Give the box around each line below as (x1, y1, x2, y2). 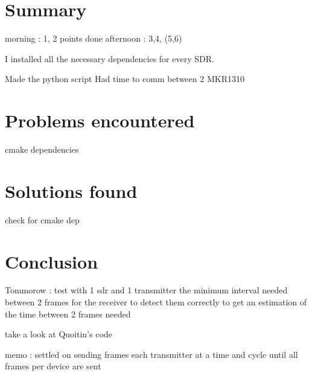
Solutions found (5, 178, 138, 203)
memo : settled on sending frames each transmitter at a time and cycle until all (5, 348, 298, 360)
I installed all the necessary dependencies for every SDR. (5, 52, 214, 65)
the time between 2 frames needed (5, 307, 131, 320)
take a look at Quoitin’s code (5, 328, 112, 340)
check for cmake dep (5, 213, 80, 226)
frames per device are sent (5, 360, 101, 372)
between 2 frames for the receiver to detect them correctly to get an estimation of (5, 296, 307, 308)
